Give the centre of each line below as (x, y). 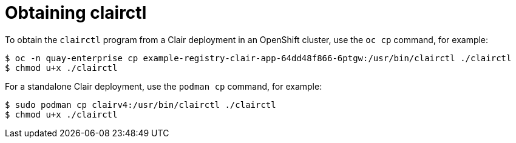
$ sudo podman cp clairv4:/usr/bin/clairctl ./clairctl (141, 105)
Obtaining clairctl (76, 13)
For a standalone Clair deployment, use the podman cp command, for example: (164, 86)
